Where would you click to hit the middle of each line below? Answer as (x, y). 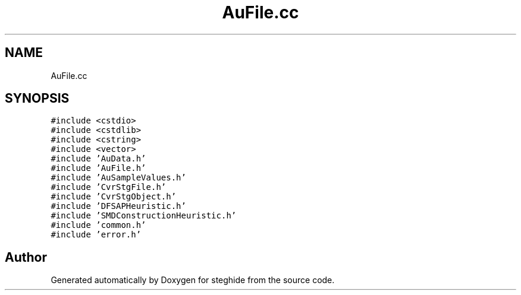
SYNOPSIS (37, 99)
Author (26, 257)
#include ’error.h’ (96, 235)
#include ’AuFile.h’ (98, 168)
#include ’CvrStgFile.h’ (109, 187)
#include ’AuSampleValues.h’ (118, 178)
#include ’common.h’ (98, 225)
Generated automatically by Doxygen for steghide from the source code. (193, 280)
